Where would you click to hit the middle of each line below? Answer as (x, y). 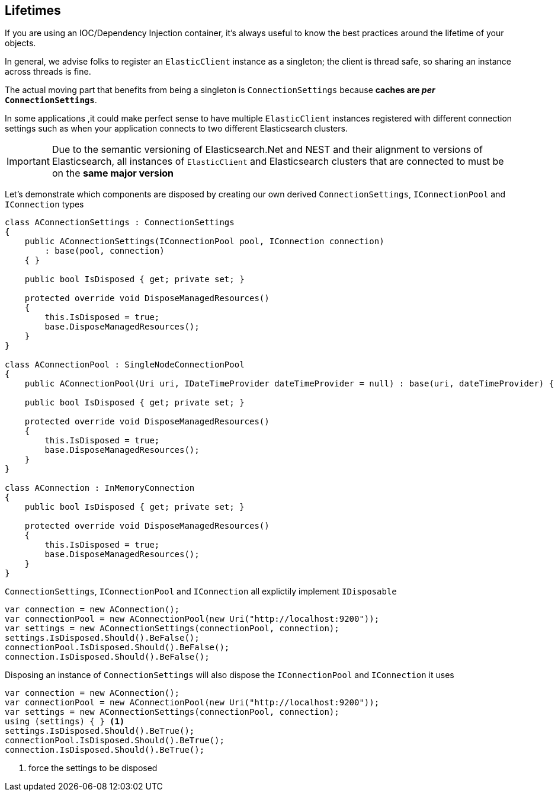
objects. (20, 43)
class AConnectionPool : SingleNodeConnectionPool (125, 365)
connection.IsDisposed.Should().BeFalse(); (107, 657)
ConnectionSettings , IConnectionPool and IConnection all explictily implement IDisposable (201, 592)
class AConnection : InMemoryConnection (100, 488)
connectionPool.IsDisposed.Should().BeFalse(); (117, 648)
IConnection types (44, 204)
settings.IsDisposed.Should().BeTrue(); (100, 731)
